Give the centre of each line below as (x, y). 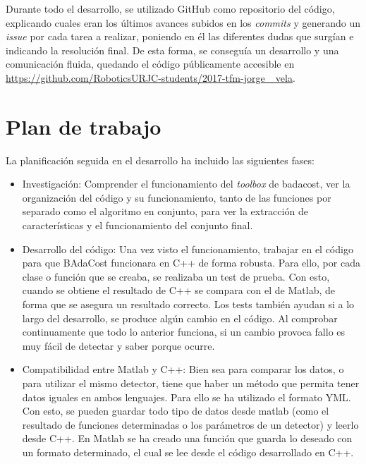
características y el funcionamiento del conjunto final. (138, 225)
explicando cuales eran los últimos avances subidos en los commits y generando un (183, 22)
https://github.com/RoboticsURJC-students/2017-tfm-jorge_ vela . (151, 77)
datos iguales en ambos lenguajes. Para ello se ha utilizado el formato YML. (187, 397)
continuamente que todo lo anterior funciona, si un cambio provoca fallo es (184, 332)
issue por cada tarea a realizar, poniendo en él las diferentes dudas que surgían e (180, 36)
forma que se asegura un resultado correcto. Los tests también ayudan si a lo (188, 304)
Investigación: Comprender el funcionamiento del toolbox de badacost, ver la (186, 184)
